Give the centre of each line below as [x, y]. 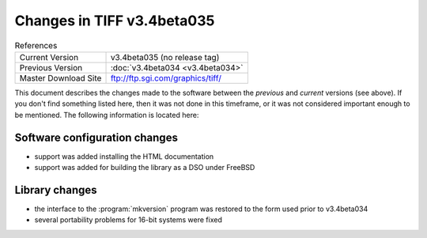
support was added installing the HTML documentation [124, 156]
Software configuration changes [96, 137]
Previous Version [51, 67]
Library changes [56, 190]
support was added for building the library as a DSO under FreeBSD [145, 167]
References [36, 45]
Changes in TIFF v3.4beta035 [115, 21]
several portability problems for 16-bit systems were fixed [128, 220]
